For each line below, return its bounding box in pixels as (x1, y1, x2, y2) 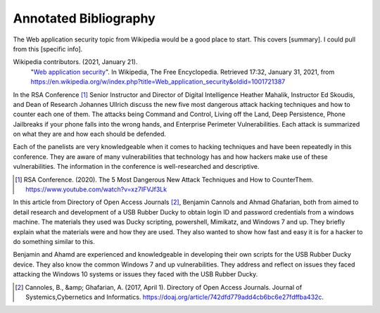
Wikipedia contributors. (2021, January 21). (13, 58, 138, 66)
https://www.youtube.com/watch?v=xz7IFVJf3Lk (25, 185, 167, 193)
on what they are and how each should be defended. (13, 130, 167, 139)
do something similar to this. (13, 237, 95, 245)
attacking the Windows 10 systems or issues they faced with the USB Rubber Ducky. (13, 270, 258, 279)
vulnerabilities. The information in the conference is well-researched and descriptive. (13, 162, 260, 171)
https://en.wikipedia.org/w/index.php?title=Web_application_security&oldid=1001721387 (30, 77, 286, 86)
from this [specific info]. (13, 44, 83, 53)
